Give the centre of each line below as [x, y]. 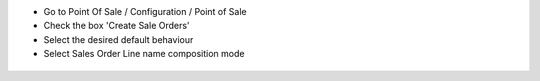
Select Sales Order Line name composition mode [144, 54]
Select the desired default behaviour [118, 39]
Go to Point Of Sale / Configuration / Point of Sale [145, 11]
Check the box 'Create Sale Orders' [116, 26]
